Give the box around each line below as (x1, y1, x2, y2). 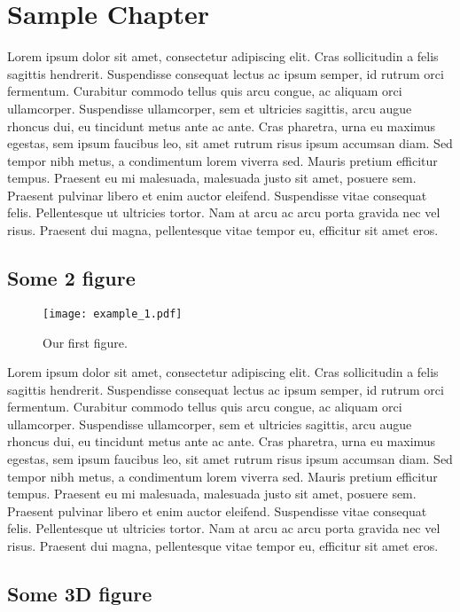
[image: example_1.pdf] (43, 307, 183, 320)
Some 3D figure (7, 580, 152, 608)
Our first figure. (43, 333, 128, 351)
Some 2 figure (7, 264, 136, 292)
